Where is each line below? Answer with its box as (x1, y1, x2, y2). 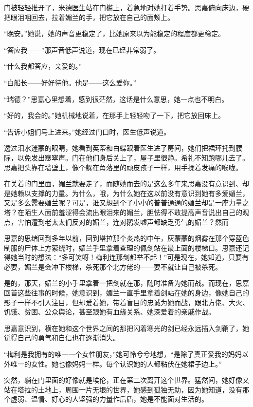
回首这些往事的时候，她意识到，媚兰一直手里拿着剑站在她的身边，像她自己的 (4, 288, 249, 298)
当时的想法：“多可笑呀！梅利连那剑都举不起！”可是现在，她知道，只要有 (17, 252, 249, 262)
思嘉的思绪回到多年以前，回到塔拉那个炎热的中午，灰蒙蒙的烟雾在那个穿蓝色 (4, 233, 249, 243)
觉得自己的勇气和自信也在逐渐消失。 (4, 332, 120, 343)
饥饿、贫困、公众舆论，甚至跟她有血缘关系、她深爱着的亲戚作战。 (4, 307, 215, 317)
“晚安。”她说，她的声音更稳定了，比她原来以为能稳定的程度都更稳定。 (4, 28, 225, 39)
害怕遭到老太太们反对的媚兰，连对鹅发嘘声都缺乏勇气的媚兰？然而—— (17, 216, 242, 227)
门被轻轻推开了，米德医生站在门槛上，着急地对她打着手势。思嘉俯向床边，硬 (4, 2, 249, 12)
